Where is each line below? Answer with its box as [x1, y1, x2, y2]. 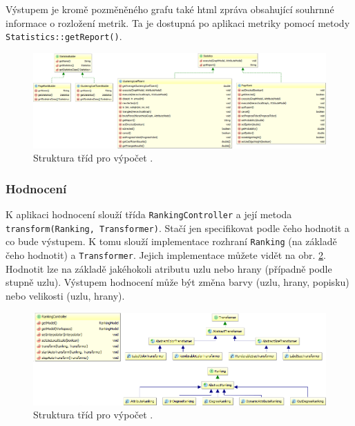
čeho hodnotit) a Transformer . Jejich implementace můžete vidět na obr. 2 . [6, 248, 326, 262]
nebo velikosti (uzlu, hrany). [6, 288, 125, 302]
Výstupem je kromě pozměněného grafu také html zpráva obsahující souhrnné [6, 2, 334, 16]
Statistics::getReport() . [6, 29, 122, 43]
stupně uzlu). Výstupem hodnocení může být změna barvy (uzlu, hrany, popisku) [6, 275, 349, 289]
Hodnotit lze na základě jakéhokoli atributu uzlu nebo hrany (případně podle [6, 261, 332, 275]
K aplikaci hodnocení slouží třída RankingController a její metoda [6, 207, 292, 222]
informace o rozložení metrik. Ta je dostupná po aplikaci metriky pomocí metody [6, 15, 350, 30]
